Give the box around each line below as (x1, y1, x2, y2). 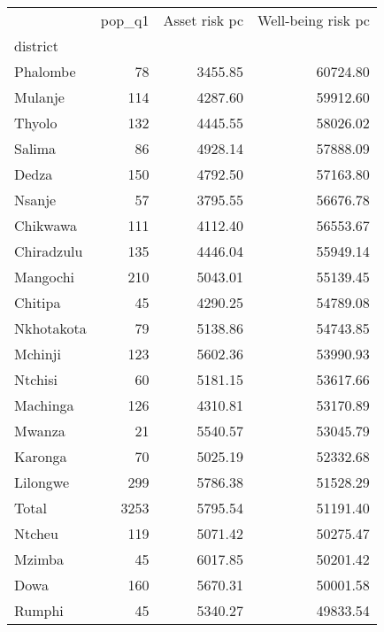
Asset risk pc (163, 10, 244, 30)
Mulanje (14, 87, 65, 107)
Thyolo (14, 112, 58, 133)
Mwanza (14, 420, 65, 441)
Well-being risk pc (257, 10, 370, 30)
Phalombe (14, 61, 76, 81)
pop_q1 (100, 10, 150, 30)
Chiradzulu (14, 241, 83, 261)
